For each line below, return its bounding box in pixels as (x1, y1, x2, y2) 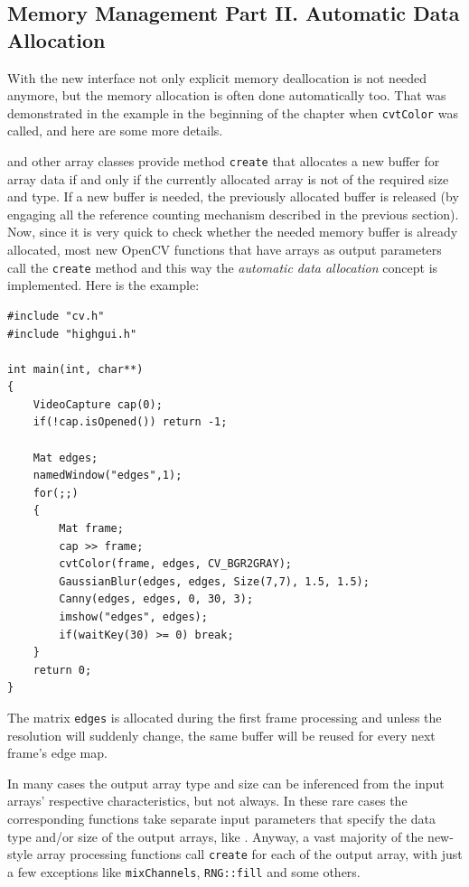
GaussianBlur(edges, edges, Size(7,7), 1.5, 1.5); (59, 574, 370, 588)
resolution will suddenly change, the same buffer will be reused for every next (7, 725, 436, 744)
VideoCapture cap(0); (33, 397, 163, 411)
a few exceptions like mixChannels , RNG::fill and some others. (7, 862, 361, 881)
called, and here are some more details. (7, 121, 223, 140)
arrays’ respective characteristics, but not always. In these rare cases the (7, 791, 408, 810)
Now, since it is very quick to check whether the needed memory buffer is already (7, 222, 458, 241)
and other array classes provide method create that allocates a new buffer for (7, 152, 440, 171)
